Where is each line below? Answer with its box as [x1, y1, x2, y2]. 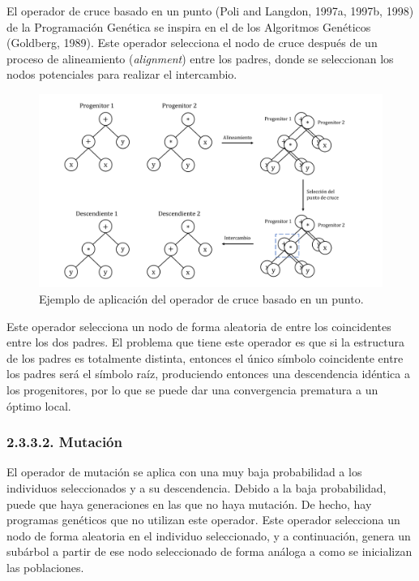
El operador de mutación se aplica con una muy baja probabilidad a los [6, 463, 362, 480]
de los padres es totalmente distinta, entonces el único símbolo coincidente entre [6, 349, 404, 366]
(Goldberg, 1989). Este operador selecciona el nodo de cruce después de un [6, 34, 378, 51]
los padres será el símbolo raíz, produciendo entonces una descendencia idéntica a [6, 365, 410, 382]
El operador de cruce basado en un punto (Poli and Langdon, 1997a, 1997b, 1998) [6, 2, 414, 19]
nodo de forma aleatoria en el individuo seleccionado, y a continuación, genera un [6, 527, 411, 544]
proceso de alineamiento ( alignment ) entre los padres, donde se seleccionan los [6, 49, 394, 67]
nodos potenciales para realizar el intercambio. [6, 66, 237, 83]
